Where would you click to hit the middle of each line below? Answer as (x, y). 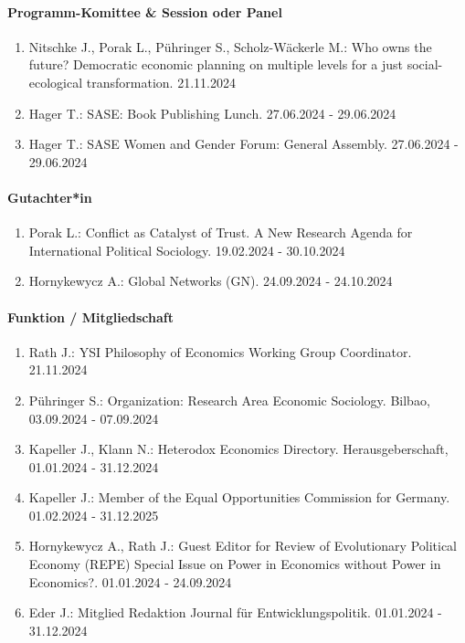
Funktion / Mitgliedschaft (90, 316)
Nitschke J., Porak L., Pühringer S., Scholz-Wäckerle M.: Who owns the (230, 46)
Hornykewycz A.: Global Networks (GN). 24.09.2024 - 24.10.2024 (211, 281)
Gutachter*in (50, 197)
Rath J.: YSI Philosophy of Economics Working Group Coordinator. (220, 351)
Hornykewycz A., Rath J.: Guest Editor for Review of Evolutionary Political (243, 546)
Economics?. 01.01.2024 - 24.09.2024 (130, 581)
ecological (56, 82)
